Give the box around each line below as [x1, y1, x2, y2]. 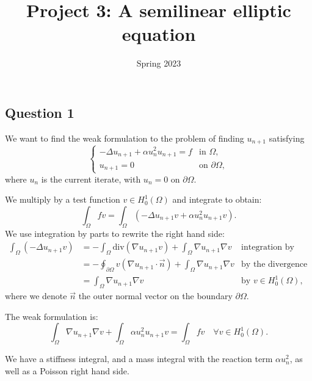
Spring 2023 [136, 57, 181, 70]
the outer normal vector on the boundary [78, 289, 233, 302]
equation [122, 21, 196, 46]
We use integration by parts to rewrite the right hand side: [5, 227, 225, 239]
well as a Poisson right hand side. [5, 364, 129, 377]
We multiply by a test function [5, 193, 120, 206]
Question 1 [5, 103, 74, 122]
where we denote [5, 289, 67, 302]
